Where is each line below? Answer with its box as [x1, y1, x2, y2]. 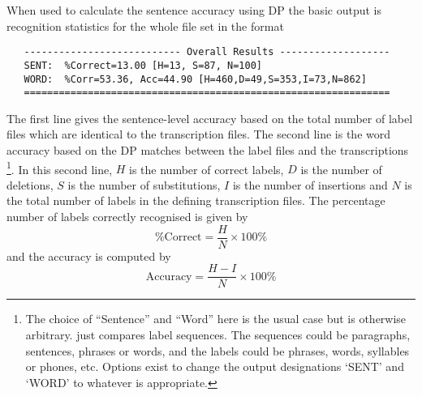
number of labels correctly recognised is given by [6, 208, 248, 225]
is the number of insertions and [232, 176, 388, 193]
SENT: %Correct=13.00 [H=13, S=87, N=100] [24, 59, 262, 71]
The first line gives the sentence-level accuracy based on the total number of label [6, 109, 413, 126]
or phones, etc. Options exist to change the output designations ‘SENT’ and [25, 358, 404, 375]
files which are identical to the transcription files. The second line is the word [6, 126, 391, 143]
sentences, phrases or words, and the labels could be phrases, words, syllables [25, 342, 410, 359]
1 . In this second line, [6, 158, 113, 177]
